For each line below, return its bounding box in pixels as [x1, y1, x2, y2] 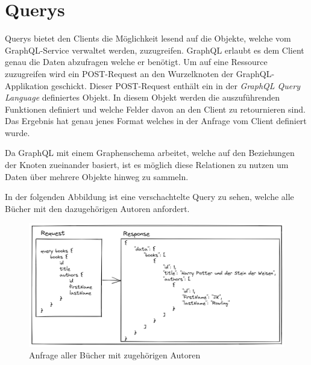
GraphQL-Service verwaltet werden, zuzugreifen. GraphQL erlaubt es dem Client [5, 43, 304, 56]
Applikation [5, 79, 49, 92]
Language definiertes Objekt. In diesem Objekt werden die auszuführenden [5, 91, 280, 104]
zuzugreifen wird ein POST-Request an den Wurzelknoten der [5, 67, 234, 80]
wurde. [5, 126, 30, 139]
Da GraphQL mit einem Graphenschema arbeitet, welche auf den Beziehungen [5, 146, 295, 159]
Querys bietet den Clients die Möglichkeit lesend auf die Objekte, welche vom [5, 32, 291, 45]
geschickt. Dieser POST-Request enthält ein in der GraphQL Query [51, 79, 300, 92]
